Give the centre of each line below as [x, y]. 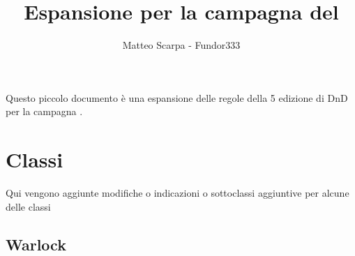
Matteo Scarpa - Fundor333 [181, 45]
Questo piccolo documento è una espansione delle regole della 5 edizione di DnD [177, 97]
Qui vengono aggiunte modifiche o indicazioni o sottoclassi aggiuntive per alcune [177, 193]
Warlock [36, 244]
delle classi [28, 206]
